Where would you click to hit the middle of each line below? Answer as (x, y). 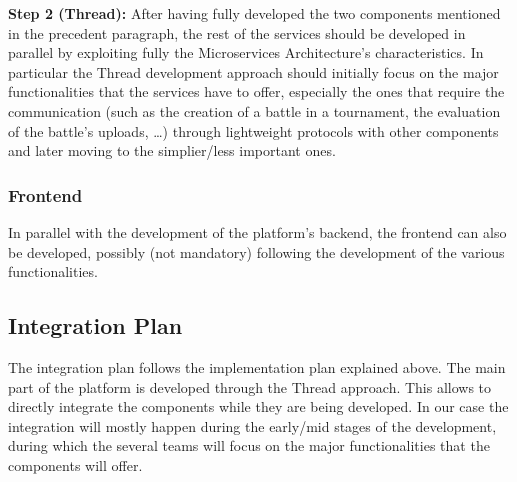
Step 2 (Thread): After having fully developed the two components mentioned (254, 13)
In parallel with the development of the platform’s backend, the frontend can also (257, 231)
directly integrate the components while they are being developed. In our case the (258, 406)
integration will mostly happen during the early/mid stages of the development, (252, 425)
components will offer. (75, 464)
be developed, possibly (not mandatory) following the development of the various (256, 251)
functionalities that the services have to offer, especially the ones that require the (256, 91)
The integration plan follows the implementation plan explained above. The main (257, 366)
